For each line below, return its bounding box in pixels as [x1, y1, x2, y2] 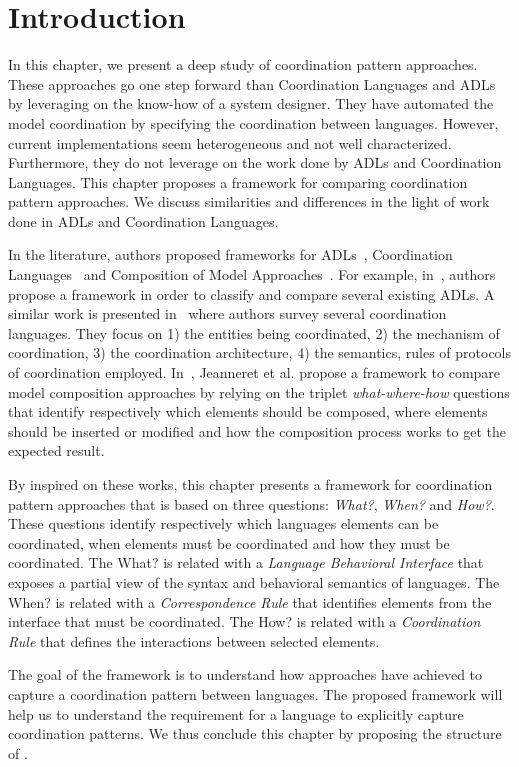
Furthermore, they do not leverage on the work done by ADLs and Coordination [8, 152, 502, 173]
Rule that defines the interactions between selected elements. [8, 630, 380, 651]
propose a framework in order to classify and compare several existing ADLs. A [8, 283, 495, 304]
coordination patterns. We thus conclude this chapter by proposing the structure [8, 723, 502, 744]
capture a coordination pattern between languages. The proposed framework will [8, 683, 503, 704]
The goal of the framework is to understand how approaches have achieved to [8, 664, 483, 685]
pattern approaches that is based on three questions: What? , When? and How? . [8, 493, 495, 514]
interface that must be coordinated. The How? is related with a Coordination [8, 611, 481, 632]
